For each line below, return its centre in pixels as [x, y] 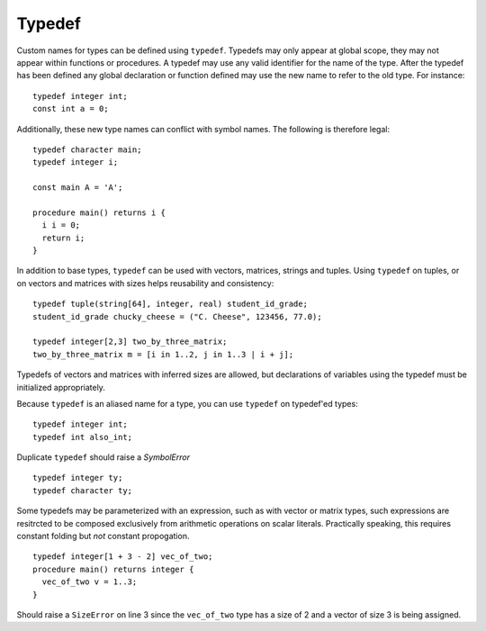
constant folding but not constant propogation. [103, 536]
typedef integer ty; [78, 478]
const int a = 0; [71, 109]
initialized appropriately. [61, 387]
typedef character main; [87, 149]
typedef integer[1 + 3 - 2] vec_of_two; [123, 557]
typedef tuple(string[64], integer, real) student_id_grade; [170, 304]
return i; [63, 238]
